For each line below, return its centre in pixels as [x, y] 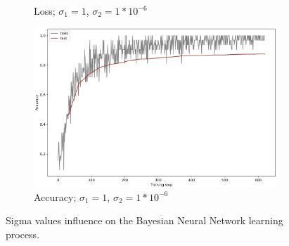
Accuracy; [55, 196]
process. [23, 234]
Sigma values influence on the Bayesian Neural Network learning [144, 220]
